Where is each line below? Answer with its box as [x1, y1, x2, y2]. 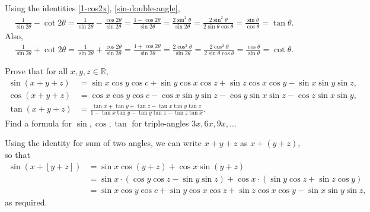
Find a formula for [5, 116, 72, 129]
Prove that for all [5, 65, 68, 77]
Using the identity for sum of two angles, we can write [5, 137, 202, 149]
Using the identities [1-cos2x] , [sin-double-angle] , [5, 2, 180, 14]
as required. [5, 195, 47, 208]
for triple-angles [132, 116, 189, 129]
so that [5, 148, 30, 161]
